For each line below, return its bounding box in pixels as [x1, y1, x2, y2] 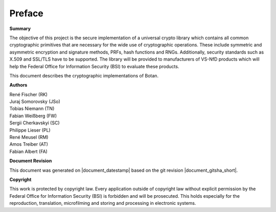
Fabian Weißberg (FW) [9, 113, 57, 119]
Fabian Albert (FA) [9, 148, 48, 154]
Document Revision [9, 158, 52, 164]
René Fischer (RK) [9, 91, 48, 97]
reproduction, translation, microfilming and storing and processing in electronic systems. [9, 200, 196, 206]
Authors [9, 82, 28, 88]
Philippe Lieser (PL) [9, 127, 51, 133]
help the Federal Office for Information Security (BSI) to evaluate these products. [9, 63, 179, 69]
